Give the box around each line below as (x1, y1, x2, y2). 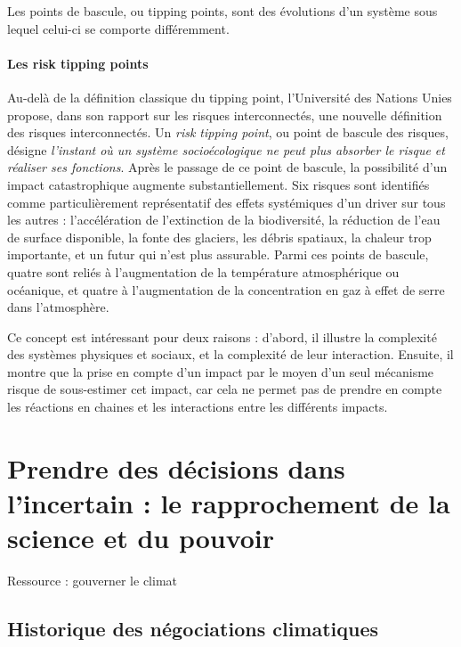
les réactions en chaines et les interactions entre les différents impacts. (7, 397, 388, 416)
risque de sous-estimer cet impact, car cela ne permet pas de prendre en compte (7, 380, 442, 398)
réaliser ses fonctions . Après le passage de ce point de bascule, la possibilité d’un (7, 158, 448, 176)
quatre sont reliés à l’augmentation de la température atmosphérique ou (7, 262, 400, 281)
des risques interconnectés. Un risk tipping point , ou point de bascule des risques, (7, 123, 449, 142)
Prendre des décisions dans (7, 449, 345, 486)
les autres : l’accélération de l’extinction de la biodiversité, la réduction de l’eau (7, 210, 441, 229)
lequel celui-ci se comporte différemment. (7, 19, 230, 37)
